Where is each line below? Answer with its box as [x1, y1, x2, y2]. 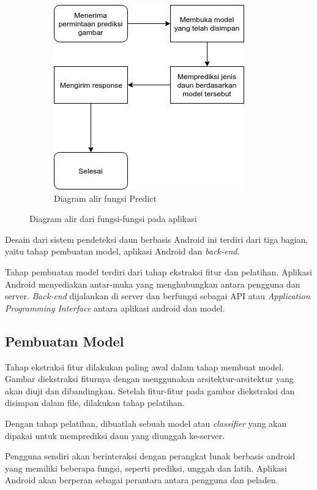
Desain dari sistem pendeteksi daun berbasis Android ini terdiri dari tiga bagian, [5, 232, 308, 245]
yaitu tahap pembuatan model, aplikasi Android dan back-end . [5, 245, 240, 258]
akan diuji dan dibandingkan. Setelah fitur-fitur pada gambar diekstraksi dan [5, 384, 295, 397]
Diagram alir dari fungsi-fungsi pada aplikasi [29, 212, 197, 225]
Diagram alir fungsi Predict [54, 191, 157, 204]
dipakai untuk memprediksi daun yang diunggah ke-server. [5, 429, 225, 442]
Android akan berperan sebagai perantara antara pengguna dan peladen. [5, 473, 278, 486]
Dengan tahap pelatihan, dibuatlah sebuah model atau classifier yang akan [5, 416, 287, 429]
